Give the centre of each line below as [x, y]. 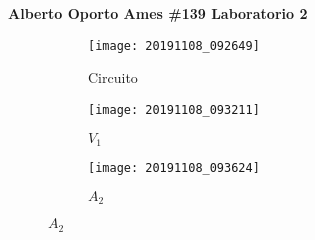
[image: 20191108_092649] [174, 45]
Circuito [113, 77]
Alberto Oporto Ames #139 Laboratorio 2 [158, 13]
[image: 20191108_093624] [174, 167]
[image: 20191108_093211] [174, 109]
